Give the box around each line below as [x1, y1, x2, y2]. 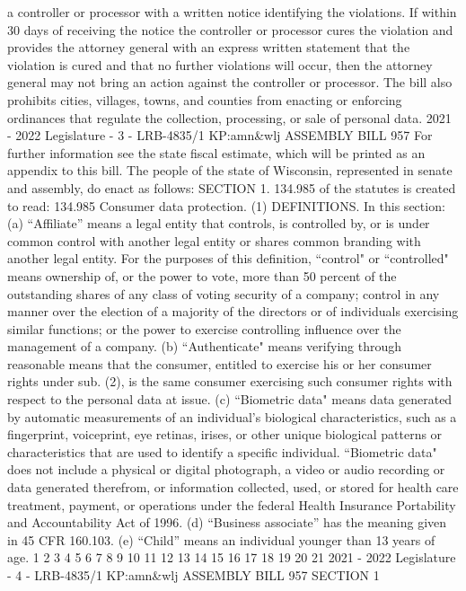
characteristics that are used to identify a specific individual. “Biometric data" [7, 442, 437, 461]
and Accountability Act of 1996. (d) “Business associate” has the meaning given [7, 513, 447, 532]
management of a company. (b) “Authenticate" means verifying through [7, 337, 402, 356]
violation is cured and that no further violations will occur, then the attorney [7, 55, 433, 74]
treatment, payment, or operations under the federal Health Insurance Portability [7, 495, 456, 514]
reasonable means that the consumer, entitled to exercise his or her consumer [7, 354, 432, 373]
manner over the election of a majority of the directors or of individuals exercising [7, 302, 459, 321]
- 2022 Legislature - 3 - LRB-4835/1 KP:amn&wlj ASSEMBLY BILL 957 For [7, 126, 433, 145]
